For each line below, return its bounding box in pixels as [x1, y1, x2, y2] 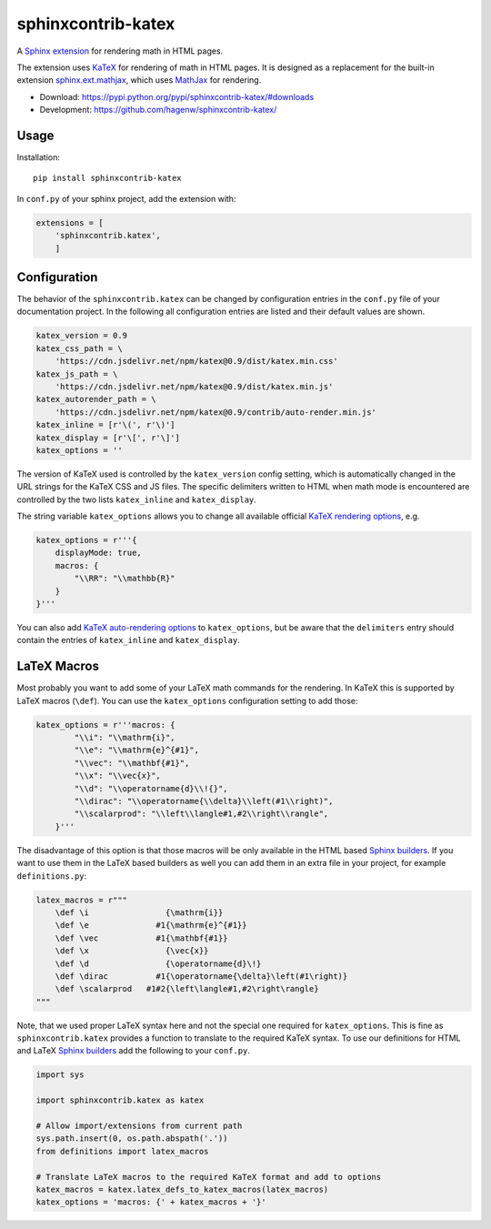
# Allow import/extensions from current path [35, 1121, 243, 1132]
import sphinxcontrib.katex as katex [35, 1095, 205, 1105]
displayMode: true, [55, 548, 143, 559]
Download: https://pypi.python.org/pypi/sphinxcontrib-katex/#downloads [39, 91, 315, 102]
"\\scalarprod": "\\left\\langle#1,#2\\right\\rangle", [74, 809, 329, 819]
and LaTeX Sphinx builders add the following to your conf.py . [16, 1045, 250, 1056]
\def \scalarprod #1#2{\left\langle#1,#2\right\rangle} [55, 983, 319, 994]
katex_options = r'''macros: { [35, 720, 176, 730]
